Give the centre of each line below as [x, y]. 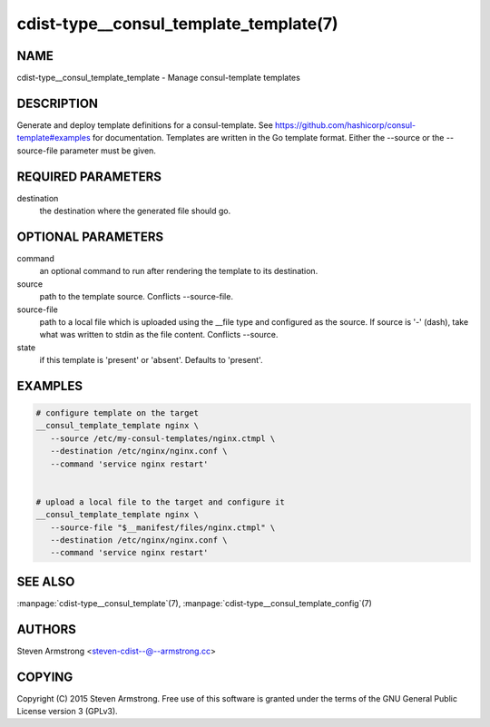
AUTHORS [47, 629]
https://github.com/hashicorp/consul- [346, 125]
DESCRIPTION [58, 103]
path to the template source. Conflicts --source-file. [136, 297]
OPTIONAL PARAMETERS [90, 236]
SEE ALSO [46, 581]
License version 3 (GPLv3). [67, 712]
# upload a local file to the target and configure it [160, 502]
